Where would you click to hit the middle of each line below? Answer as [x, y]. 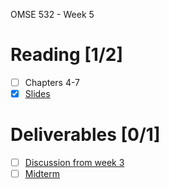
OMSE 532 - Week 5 [52, 14]
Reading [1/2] [66, 55]
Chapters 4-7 [52, 82]
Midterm [42, 174]
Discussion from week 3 [74, 162]
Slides [37, 93]
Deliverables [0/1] [85, 135]
